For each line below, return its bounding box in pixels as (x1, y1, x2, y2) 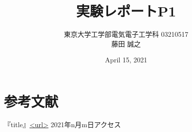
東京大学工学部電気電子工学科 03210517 (64, 29, 189, 39)
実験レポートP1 (76, 1, 176, 21)
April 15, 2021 (105, 55, 147, 65)
